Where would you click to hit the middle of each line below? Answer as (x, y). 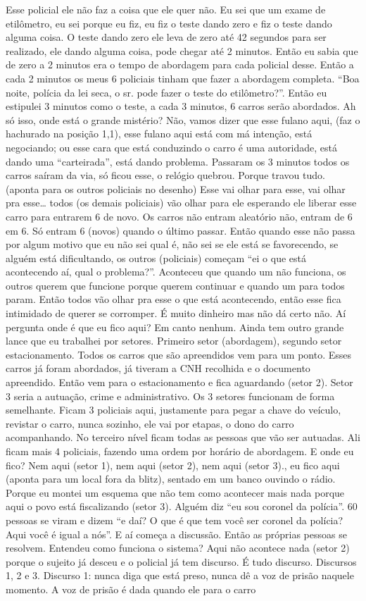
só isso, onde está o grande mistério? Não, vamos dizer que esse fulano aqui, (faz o (183, 119)
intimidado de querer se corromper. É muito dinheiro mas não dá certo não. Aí (176, 313)
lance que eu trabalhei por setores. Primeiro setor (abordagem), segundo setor (174, 341)
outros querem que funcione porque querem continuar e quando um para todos (175, 285)
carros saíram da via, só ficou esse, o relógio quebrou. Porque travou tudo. (165, 175)
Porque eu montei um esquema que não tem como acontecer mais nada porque (175, 492)
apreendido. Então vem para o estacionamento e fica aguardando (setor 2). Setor (179, 382)
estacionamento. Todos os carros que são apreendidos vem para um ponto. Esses (178, 354)
